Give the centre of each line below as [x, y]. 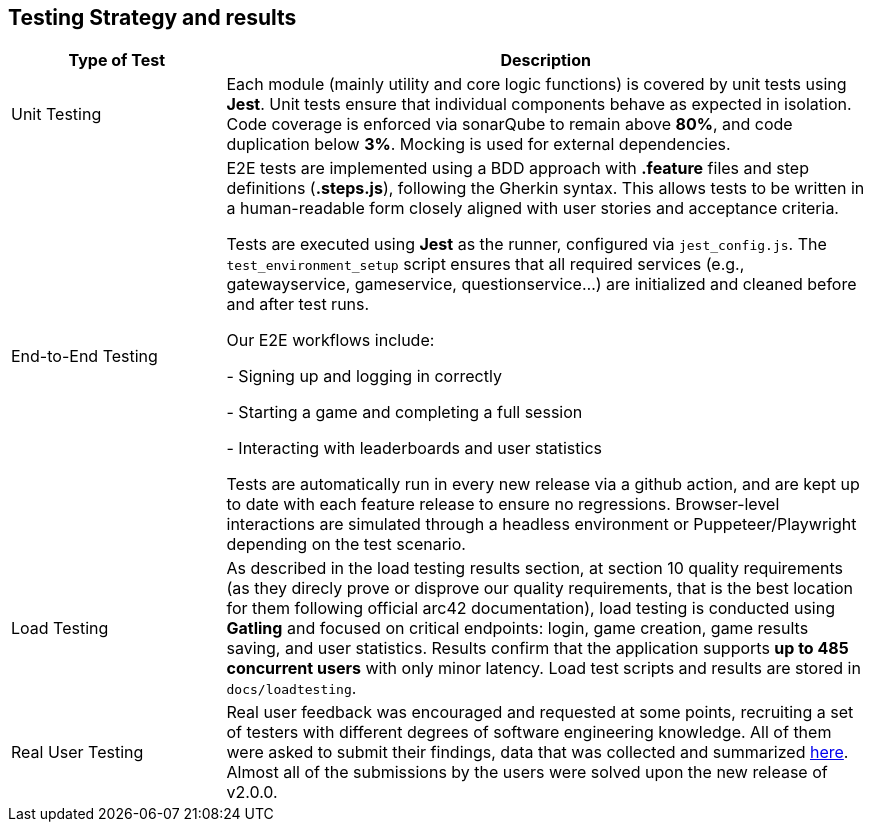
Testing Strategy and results [152, 17]
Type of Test [116, 60]
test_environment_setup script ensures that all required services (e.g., [485, 264]
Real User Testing [77, 752]
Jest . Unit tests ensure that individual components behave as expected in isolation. [539, 104]
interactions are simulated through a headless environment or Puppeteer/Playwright [541, 524]
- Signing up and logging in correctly [364, 376]
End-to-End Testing [84, 356]
